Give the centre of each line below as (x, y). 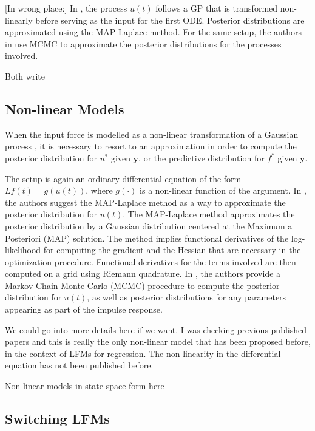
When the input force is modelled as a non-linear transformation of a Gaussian (152, 134)
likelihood (23, 250)
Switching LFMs (57, 419)
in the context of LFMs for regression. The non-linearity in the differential (143, 353)
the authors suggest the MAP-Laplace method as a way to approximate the (145, 202)
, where (99, 190)
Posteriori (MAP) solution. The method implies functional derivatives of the (147, 238)
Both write (25, 76)
